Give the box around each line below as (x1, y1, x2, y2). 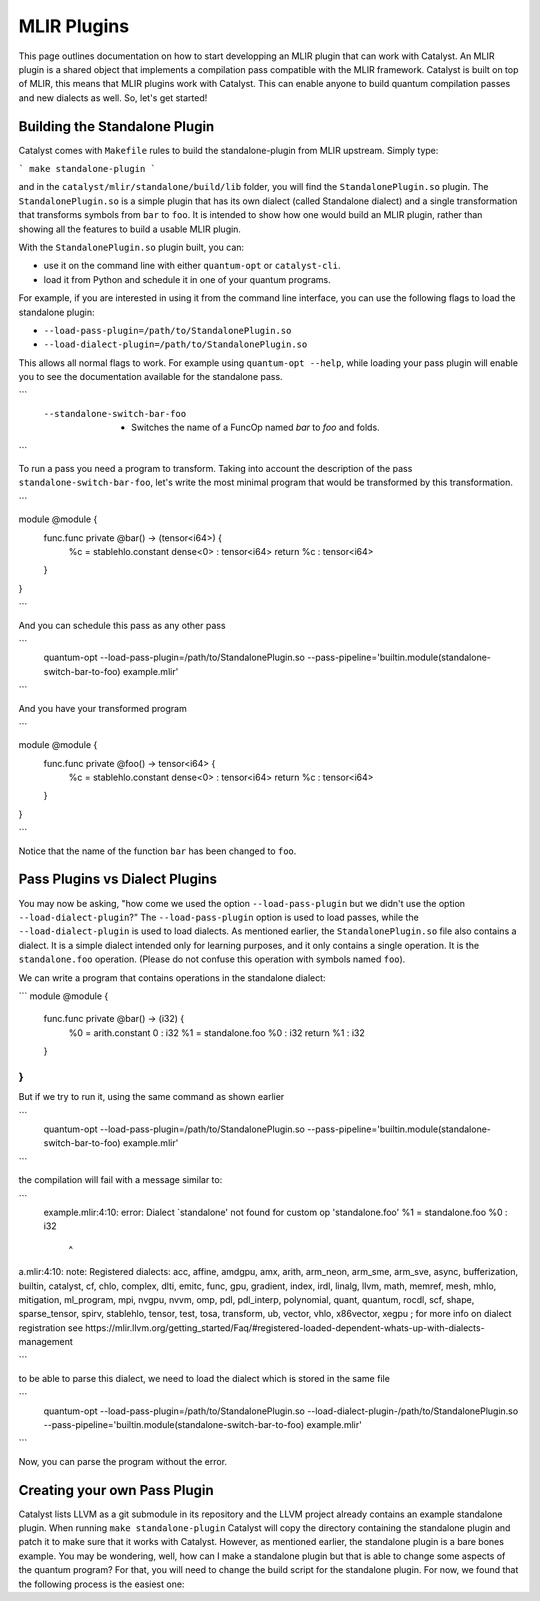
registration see (18, 1321, 84, 1334)
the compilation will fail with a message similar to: (18, 1174, 223, 1186)
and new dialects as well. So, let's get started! (18, 91, 208, 104)
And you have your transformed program (18, 702, 187, 714)
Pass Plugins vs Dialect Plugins (18, 871, 217, 888)
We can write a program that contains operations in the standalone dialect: (18, 971, 326, 984)
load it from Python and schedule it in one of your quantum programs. (43, 273, 332, 285)
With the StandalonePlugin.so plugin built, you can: (18, 241, 245, 253)
